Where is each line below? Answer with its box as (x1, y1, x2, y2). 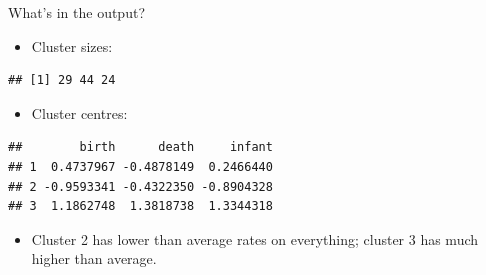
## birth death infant (8, 140, 273, 155)
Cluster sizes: (31, 35, 113, 56)
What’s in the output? (8, 2, 145, 22)
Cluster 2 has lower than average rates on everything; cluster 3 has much (31, 228, 479, 249)
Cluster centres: (31, 102, 128, 123)
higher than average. (31, 248, 157, 269)
